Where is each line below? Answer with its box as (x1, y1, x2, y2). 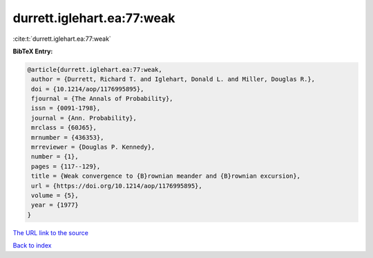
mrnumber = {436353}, (31, 133, 104, 141)
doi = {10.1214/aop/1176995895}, (31, 85, 144, 93)
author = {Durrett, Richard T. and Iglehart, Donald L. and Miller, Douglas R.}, (31, 75, 316, 83)
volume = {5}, (31, 192, 79, 199)
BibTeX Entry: (12, 47, 53, 55)
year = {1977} (31, 201, 79, 209)
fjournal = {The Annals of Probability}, (31, 95, 173, 103)
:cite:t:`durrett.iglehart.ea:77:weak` (12, 35, 112, 43)
